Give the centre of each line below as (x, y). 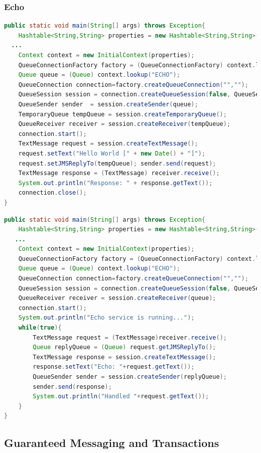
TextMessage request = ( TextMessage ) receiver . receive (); (130, 337)
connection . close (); (52, 193)
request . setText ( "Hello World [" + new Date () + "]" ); (112, 153)
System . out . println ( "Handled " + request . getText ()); (121, 397)
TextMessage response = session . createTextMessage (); (124, 357)
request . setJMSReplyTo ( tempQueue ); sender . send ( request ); (117, 163)
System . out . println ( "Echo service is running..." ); (106, 318)
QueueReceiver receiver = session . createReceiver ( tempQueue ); (124, 124)
